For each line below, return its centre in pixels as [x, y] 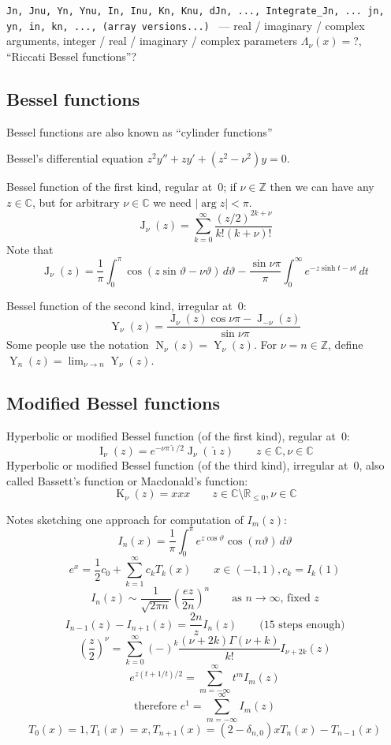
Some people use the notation [78, 344]
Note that [30, 249]
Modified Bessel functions [113, 402]
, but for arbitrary [76, 202]
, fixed [295, 599]
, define [346, 344]
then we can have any [322, 187]
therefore [155, 707]
